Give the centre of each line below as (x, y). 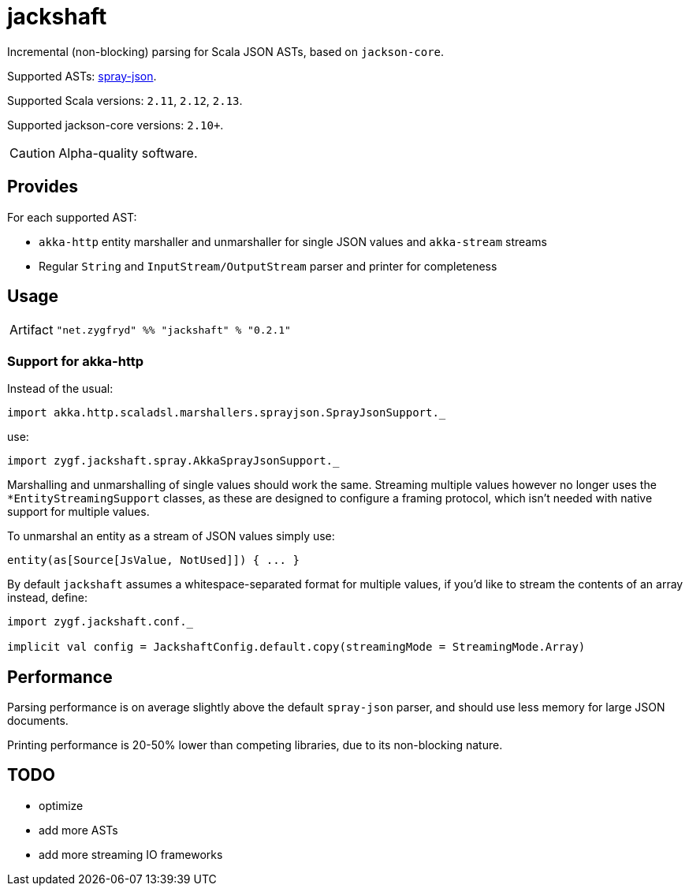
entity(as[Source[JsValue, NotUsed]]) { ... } (153, 560)
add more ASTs (78, 830)
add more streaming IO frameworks (131, 854)
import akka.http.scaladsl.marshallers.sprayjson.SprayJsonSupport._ (227, 413)
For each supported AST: (72, 217)
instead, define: (47, 598)
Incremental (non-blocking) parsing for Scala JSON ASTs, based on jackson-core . (226, 51)
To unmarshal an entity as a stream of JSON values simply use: (171, 536)
